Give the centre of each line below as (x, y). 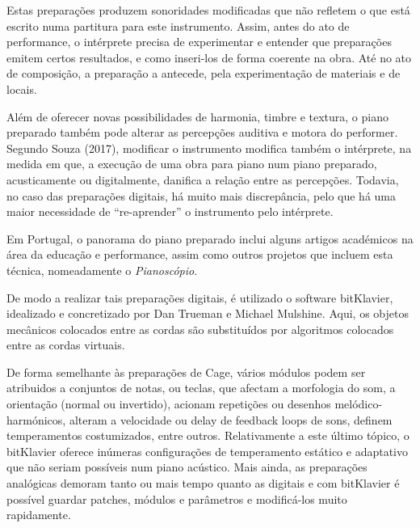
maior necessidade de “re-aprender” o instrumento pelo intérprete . (170, 211)
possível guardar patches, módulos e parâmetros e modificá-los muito (177, 498)
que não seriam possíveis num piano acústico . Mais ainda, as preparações (187, 467)
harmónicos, (36, 419)
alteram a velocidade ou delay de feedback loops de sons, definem (231, 419)
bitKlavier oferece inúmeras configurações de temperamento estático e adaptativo (207, 451)
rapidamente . (39, 515)
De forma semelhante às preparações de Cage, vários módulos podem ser (186, 372)
